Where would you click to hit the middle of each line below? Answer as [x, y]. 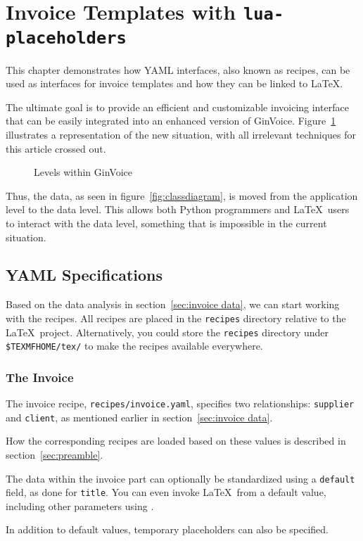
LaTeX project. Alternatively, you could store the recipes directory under [167, 332]
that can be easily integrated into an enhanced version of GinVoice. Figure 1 [171, 121]
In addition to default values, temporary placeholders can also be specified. [167, 529]
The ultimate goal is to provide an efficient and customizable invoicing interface [177, 107]
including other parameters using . [80, 505]
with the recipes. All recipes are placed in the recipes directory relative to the [176, 318]
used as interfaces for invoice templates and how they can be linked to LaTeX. [174, 83]
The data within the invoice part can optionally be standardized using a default [180, 478]
